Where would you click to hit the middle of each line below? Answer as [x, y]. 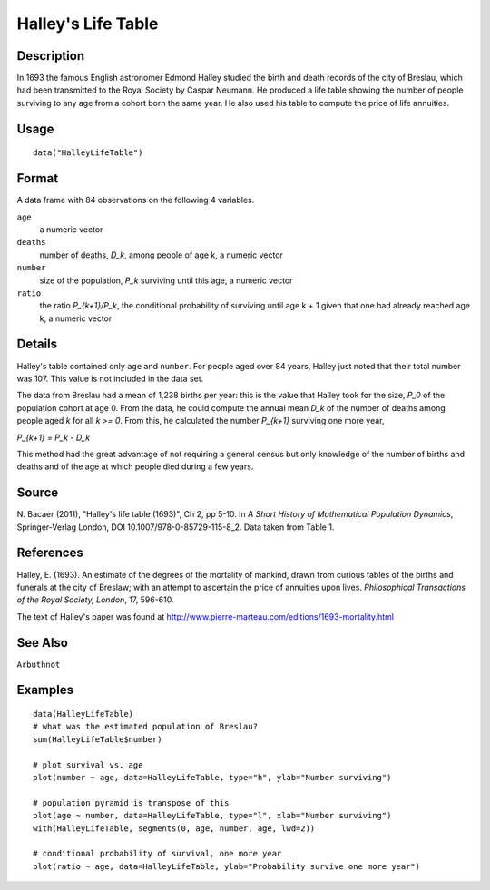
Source [38, 493]
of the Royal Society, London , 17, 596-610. [95, 600]
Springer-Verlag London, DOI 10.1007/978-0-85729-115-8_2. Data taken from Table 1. [176, 527]
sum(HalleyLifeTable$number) [98, 739]
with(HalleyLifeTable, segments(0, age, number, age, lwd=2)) [174, 828]
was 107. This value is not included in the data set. [110, 378]
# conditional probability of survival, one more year [157, 854]
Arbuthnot [39, 664]
